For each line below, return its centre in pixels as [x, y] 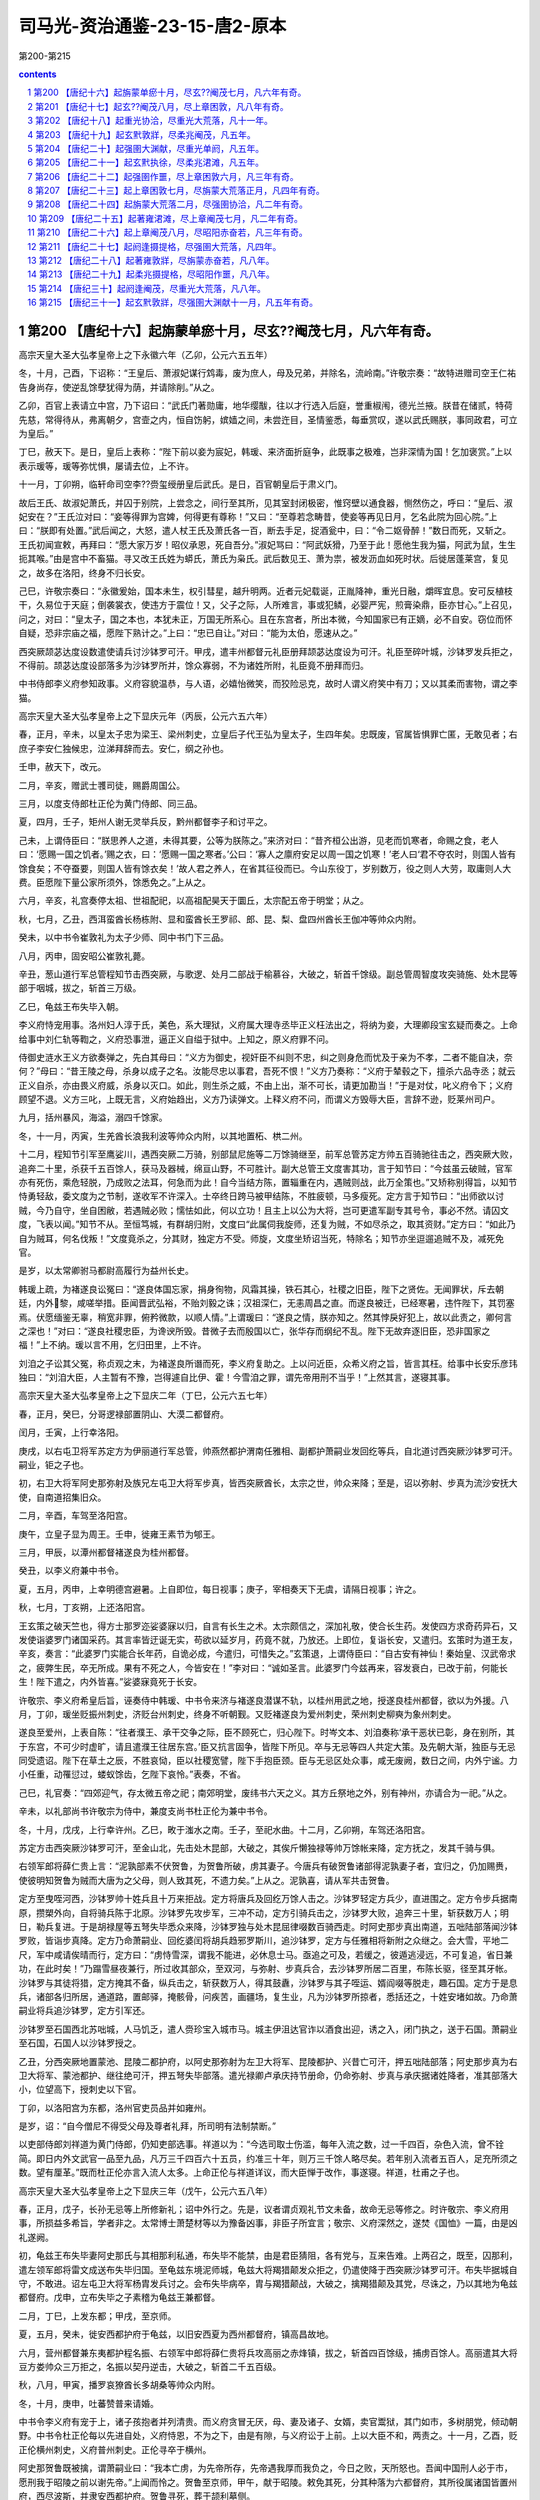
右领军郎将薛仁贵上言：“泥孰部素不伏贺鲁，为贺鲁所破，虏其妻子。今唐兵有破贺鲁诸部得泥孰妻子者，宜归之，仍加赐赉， [266, 1866]
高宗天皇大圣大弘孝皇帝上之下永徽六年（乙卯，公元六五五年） [145, 355]
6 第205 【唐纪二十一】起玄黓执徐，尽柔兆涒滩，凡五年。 [146, 162]
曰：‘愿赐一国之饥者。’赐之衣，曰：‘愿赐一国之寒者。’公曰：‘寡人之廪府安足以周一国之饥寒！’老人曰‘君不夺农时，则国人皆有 [267, 854]
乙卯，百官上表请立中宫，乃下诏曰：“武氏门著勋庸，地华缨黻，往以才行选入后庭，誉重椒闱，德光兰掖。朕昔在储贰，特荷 [266, 406]
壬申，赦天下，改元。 [62, 767]
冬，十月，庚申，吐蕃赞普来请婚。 [88, 2403]
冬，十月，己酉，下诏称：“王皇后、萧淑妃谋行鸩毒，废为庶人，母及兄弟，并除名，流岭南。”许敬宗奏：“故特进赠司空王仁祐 [267, 373]
